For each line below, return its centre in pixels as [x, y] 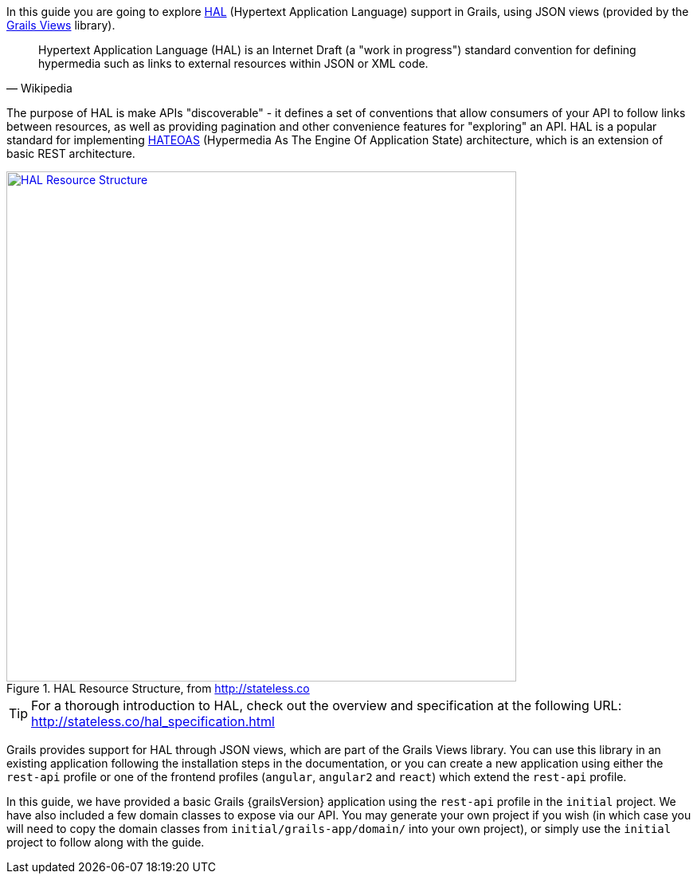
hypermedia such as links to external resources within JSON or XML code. [233, 63]
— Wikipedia [39, 88]
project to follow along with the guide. [106, 842]
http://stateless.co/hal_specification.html [153, 721]
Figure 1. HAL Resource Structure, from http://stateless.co [158, 688]
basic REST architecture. [71, 153]
